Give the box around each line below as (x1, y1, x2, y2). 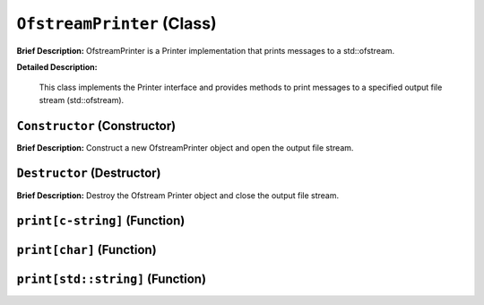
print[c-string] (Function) (16, 213, 186, 229)
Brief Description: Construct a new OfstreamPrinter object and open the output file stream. (16, 142, 354, 152)
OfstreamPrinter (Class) (16, 13, 217, 33)
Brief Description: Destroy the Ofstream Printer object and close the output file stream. (16, 189, 340, 201)
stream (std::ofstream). (39, 94, 125, 105)
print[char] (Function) (16, 242, 157, 257)
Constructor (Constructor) (16, 118, 177, 134)
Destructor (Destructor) (16, 166, 161, 181)
